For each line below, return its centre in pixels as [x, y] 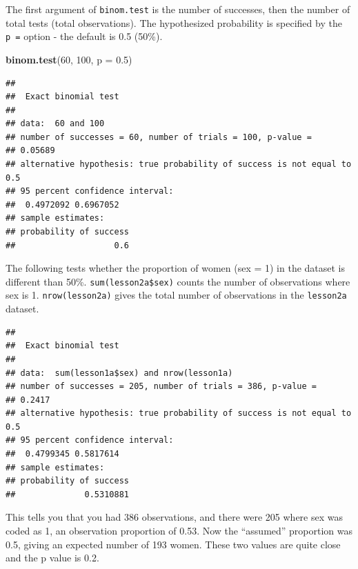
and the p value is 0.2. [52, 558]
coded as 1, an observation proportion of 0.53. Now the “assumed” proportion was [179, 531]
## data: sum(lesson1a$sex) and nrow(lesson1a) [119, 373]
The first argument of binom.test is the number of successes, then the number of [178, 9]
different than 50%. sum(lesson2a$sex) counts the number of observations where [178, 281]
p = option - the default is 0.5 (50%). [84, 36]
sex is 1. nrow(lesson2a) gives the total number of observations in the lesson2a [176, 295]
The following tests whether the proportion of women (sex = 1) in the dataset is [176, 268]
